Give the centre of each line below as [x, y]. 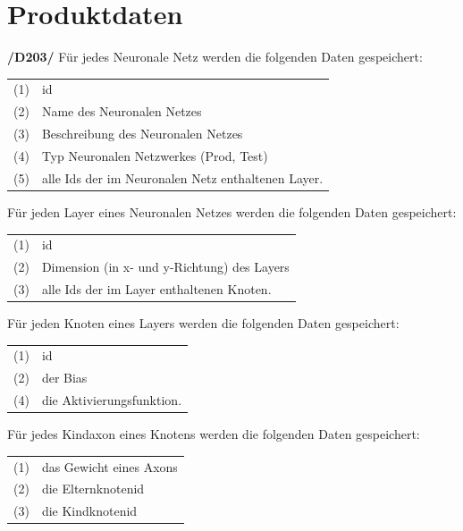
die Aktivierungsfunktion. [112, 400]
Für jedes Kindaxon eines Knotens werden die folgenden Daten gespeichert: [214, 434]
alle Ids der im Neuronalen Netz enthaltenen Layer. [182, 177]
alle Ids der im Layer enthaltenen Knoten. [156, 288]
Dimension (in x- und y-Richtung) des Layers [165, 267]
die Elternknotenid [93, 489]
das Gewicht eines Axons [109, 466]
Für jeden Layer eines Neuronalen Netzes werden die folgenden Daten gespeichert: [232, 211]
